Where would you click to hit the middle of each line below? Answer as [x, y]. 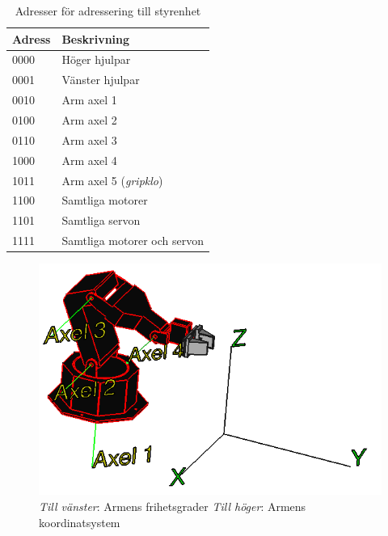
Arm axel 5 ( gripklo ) [112, 180]
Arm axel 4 [89, 160]
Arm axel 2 [89, 119]
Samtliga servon [101, 220]
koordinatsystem [80, 522]
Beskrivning [96, 38]
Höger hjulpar [96, 59]
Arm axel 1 [89, 100]
